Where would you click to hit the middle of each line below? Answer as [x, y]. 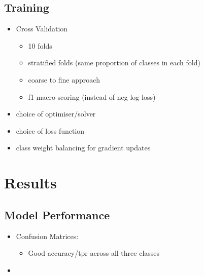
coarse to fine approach [64, 79]
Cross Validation [42, 29]
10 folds [40, 45]
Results [30, 183]
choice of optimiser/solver [56, 114]
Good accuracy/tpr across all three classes [94, 253]
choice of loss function [50, 130]
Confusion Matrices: [47, 236]
